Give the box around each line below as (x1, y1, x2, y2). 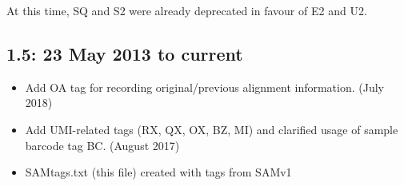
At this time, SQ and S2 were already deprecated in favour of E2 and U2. (6, 2, 367, 18)
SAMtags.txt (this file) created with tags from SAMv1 (25, 164, 292, 180)
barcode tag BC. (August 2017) (25, 137, 180, 153)
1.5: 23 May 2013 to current (6, 41, 243, 65)
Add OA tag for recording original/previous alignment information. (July (25, 78, 384, 95)
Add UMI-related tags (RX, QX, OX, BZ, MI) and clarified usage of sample (25, 121, 398, 137)
